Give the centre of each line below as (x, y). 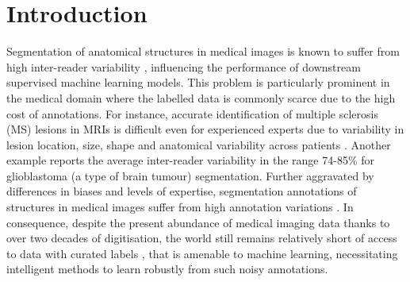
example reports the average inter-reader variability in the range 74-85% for (190, 160)
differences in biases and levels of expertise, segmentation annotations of (182, 191)
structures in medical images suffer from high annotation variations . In (180, 207)
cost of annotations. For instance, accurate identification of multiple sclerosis (192, 113)
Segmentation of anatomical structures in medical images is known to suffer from (203, 51)
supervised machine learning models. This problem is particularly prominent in (198, 82)
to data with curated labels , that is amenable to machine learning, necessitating (202, 253)
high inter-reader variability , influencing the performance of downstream (184, 66)
